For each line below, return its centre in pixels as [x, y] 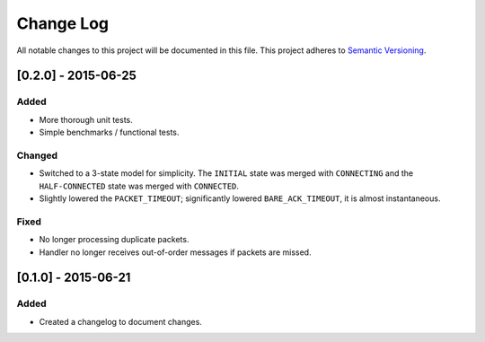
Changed [37, 155]
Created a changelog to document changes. [120, 321]
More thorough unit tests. [86, 119]
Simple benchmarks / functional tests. [109, 132]
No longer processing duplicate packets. [114, 240]
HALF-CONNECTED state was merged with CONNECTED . [139, 186]
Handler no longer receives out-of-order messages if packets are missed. [175, 252]
